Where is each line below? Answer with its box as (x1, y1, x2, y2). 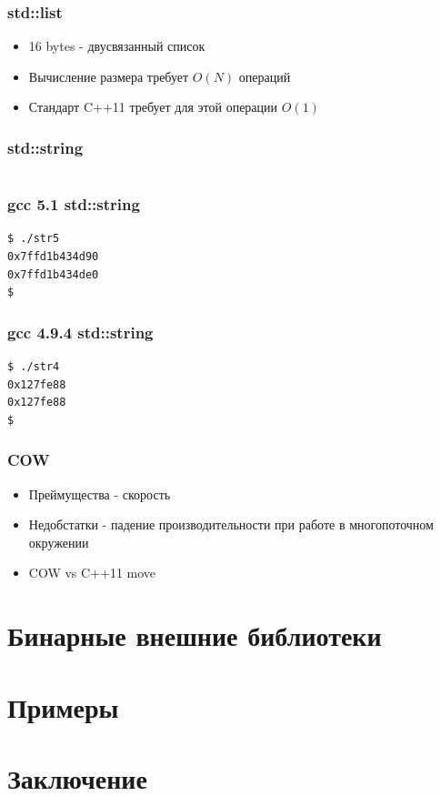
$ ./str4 (7, 360, 60, 374)
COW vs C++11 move (28, 563, 156, 582)
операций (238, 66, 291, 86)
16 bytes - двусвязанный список (28, 36, 205, 55)
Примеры (7, 688, 119, 725)
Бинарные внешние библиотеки (7, 617, 382, 654)
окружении (28, 532, 89, 551)
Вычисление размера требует (28, 66, 189, 86)
